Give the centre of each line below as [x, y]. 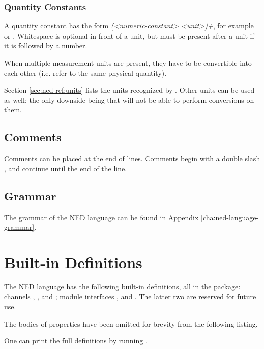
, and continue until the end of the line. [66, 168]
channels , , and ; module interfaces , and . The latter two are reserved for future [130, 296]
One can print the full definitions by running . [76, 341]
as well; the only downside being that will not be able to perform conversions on [129, 99]
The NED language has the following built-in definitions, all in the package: [122, 286]
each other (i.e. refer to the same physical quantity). [85, 72]
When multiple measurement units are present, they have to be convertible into [128, 63]
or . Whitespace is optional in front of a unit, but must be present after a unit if [129, 35]
